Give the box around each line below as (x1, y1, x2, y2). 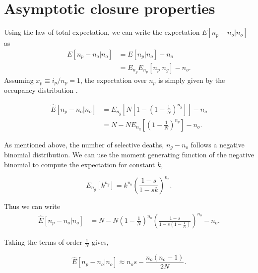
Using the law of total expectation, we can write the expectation (4, 27, 200, 37)
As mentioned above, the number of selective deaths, (4, 139, 164, 149)
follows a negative (191, 139, 245, 149)
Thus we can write (4, 201, 60, 211)
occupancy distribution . (4, 85, 78, 95)
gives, (91, 237, 109, 247)
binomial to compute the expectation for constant (4, 159, 155, 169)
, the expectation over (80, 74, 147, 85)
